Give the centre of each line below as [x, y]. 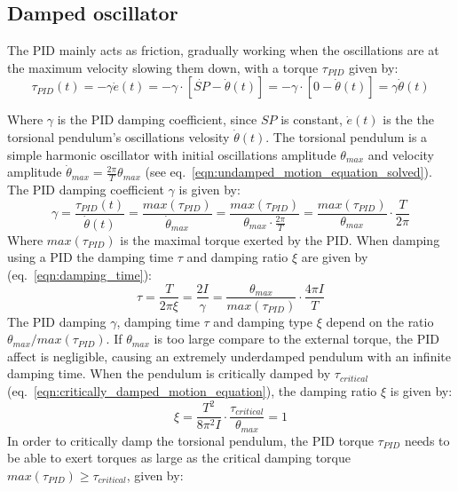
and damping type [263, 321]
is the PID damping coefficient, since [157, 119]
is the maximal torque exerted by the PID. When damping [280, 239]
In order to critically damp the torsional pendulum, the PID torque [190, 440]
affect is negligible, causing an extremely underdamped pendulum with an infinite [229, 356]
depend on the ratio [380, 321]
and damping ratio [237, 257]
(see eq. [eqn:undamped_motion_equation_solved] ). [288, 172]
